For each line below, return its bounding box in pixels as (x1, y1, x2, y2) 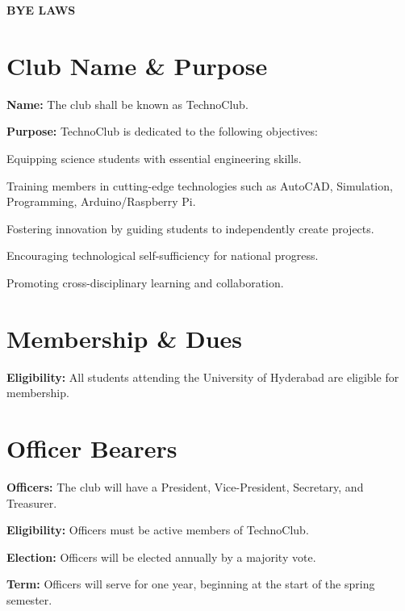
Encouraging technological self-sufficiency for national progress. (6, 247, 319, 264)
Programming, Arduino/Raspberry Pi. (6, 193, 196, 210)
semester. (6, 591, 52, 608)
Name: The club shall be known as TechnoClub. (6, 95, 248, 112)
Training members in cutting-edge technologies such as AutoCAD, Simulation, (6, 177, 393, 194)
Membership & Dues (6, 321, 243, 354)
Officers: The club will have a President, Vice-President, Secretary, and (6, 478, 364, 495)
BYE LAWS (6, 2, 76, 18)
